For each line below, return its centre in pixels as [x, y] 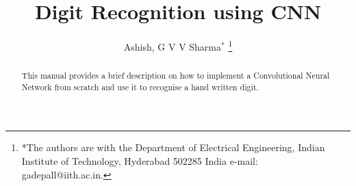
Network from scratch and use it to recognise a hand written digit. [140, 87]
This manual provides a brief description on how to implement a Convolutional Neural [176, 76]
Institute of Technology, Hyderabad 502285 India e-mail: [140, 161]
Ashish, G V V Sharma [173, 46]
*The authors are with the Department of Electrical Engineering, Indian [173, 147]
